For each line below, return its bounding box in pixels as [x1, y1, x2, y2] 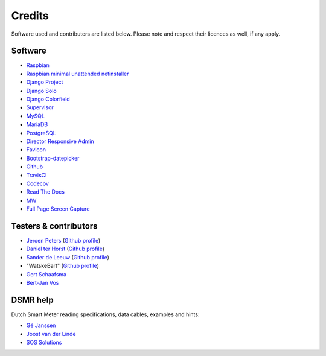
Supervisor [26, 104, 54, 111]
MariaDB [26, 121, 48, 128]
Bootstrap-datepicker [26, 154, 80, 162]
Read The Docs [26, 188, 65, 195]
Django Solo [26, 87, 57, 94]
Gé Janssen [26, 322, 56, 329]
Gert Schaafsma [26, 270, 66, 278]
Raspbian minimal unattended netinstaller [26, 70, 129, 77]
